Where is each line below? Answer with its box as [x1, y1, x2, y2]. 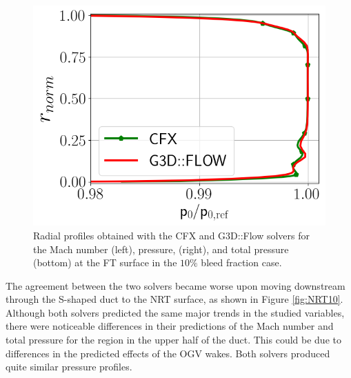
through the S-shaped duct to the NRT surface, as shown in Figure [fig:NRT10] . [6, 292, 343, 306]
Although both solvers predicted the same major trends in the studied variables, [6, 305, 345, 319]
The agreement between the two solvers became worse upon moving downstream [6, 278, 345, 292]
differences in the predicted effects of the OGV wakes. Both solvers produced [6, 346, 330, 360]
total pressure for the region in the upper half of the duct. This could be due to [6, 332, 341, 347]
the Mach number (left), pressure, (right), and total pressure [33, 241, 289, 256]
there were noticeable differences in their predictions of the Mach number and [6, 319, 334, 333]
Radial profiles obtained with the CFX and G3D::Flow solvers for [33, 228, 310, 242]
